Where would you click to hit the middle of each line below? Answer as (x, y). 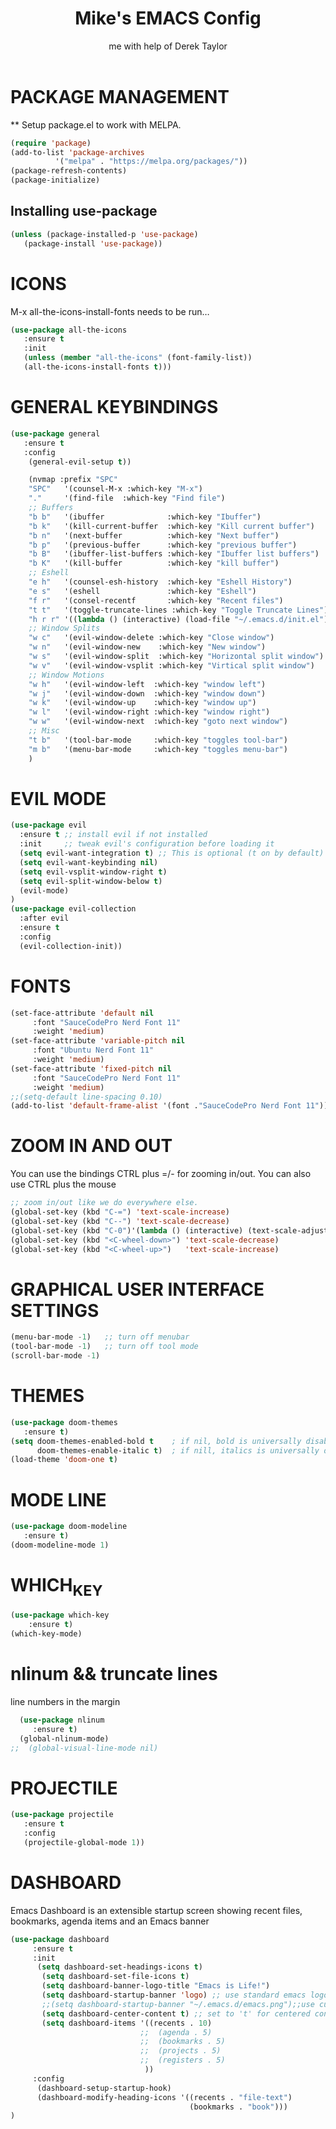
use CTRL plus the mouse (63, 1184)
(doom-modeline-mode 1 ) (60, 1545)
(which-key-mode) (46, 1634)
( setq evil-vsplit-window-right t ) (93, 872)
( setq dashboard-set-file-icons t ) (115, 1977)
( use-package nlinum (62, 1720)
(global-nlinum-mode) (64, 1738)
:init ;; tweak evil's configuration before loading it (147, 844)
